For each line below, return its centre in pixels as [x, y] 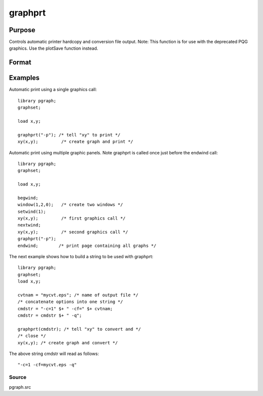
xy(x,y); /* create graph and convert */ [68, 343]
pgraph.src [20, 387]
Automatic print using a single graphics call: [53, 90]
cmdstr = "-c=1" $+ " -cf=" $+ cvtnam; [65, 309]
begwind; [28, 198]
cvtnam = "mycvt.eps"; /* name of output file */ [78, 295]
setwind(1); [32, 211]
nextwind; [29, 225]
